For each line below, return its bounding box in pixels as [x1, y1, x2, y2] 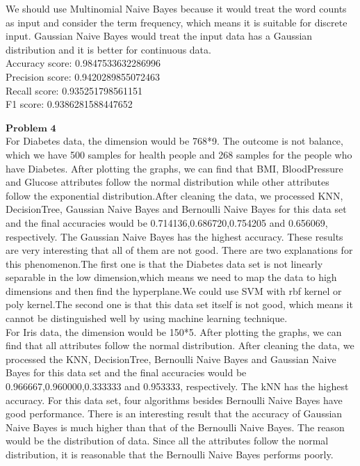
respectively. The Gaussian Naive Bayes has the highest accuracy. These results [6, 229, 343, 243]
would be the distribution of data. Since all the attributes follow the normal [6, 433, 329, 448]
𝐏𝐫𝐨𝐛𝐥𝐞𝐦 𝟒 [6, 123, 56, 134]
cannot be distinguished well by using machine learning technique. [6, 311, 288, 326]
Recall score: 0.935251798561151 [6, 83, 143, 97]
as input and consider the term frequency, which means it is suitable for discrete [6, 15, 347, 29]
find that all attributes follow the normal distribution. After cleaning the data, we [6, 338, 354, 353]
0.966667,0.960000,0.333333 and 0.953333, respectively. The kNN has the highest [6, 379, 349, 394]
